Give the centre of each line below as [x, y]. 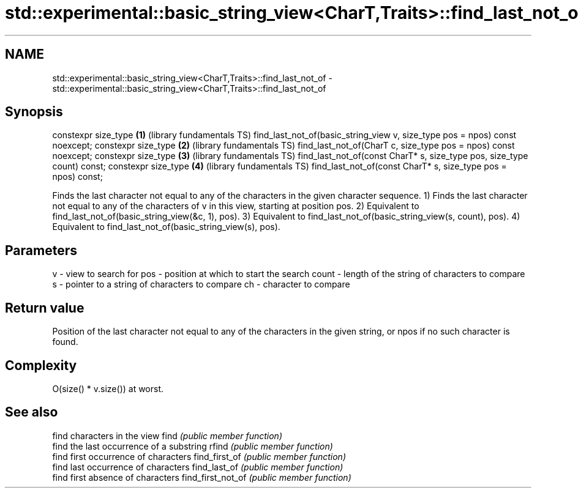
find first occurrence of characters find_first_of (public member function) [199, 456]
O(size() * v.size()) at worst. [108, 388]
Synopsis [34, 112]
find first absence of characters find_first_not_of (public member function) [202, 477]
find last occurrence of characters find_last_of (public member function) [198, 467]
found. [65, 342]
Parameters [41, 250]
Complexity [41, 365]
